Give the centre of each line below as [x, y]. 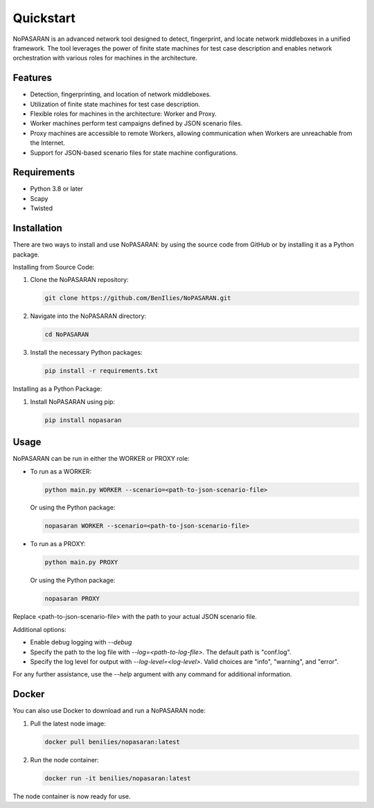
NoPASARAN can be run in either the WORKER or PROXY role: [101, 459]
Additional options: [40, 629]
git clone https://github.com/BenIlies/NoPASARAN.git [138, 298]
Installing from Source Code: [54, 267]
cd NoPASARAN [67, 335]
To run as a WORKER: [61, 471]
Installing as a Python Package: [57, 389]
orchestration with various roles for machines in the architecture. [105, 58]
